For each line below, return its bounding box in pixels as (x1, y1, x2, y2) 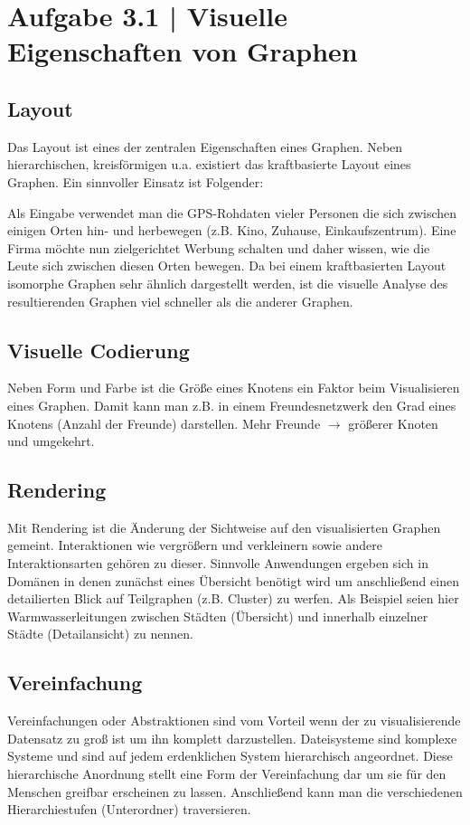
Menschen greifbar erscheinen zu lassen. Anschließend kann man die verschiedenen (7, 782, 463, 801)
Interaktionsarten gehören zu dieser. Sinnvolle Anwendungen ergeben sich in (7, 554, 428, 573)
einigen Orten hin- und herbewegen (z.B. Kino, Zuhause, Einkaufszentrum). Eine (7, 221, 456, 240)
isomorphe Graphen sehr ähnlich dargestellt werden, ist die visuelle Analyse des (7, 273, 448, 292)
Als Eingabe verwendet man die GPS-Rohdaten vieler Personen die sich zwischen (7, 203, 457, 222)
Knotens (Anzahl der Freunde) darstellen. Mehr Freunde (7, 413, 321, 432)
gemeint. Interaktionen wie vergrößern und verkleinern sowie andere (7, 536, 382, 555)
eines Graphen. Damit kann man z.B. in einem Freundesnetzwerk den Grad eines (7, 395, 456, 414)
